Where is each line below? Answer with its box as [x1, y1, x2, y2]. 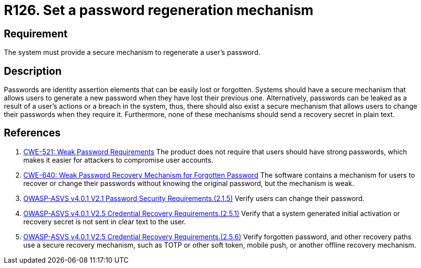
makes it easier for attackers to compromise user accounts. [23, 155, 213, 164]
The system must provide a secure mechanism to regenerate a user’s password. [4, 48, 261, 57]
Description [4, 65, 62, 77]
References [4, 127, 61, 139]
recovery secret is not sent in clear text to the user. [23, 217, 186, 226]
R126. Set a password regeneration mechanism [4, 2, 314, 18]
